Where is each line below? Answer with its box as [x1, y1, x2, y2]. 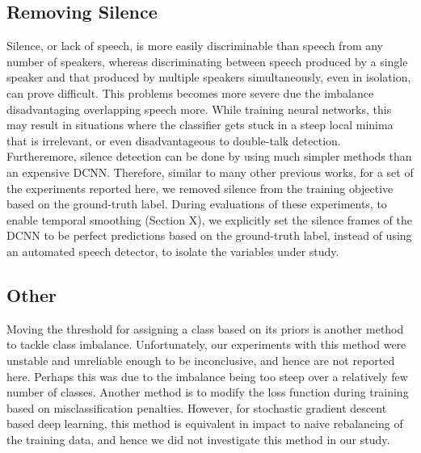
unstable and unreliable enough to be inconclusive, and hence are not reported [6, 351, 395, 368]
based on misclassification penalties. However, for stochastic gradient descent [6, 399, 387, 416]
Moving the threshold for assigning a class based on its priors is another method [6, 320, 404, 337]
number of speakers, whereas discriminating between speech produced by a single [6, 52, 408, 69]
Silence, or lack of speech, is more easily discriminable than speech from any [6, 37, 384, 54]
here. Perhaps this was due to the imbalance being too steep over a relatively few [6, 367, 408, 384]
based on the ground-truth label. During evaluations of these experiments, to [6, 195, 387, 212]
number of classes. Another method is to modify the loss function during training [6, 384, 409, 401]
